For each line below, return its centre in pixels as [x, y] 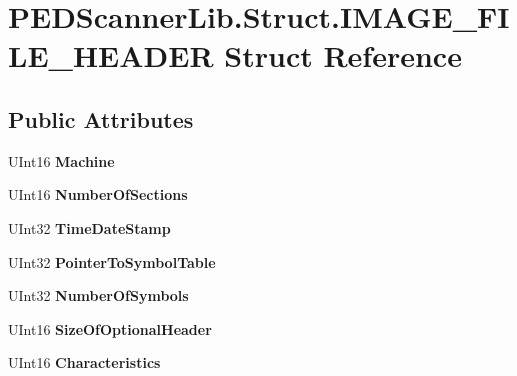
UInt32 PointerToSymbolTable [112, 261]
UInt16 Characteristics [84, 362]
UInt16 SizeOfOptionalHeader [110, 328]
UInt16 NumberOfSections [98, 194]
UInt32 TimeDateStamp [89, 227]
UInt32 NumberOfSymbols [98, 295]
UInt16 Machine [61, 160]
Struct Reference [343, 55]
